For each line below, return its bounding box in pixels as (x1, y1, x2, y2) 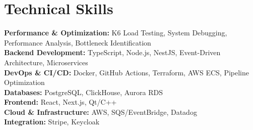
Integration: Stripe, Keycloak (4, 116, 100, 127)
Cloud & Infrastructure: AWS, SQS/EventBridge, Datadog (4, 106, 197, 117)
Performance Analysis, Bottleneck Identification (4, 37, 151, 48)
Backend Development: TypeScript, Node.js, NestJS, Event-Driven (4, 47, 221, 58)
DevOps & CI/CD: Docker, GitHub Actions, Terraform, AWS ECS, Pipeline (4, 67, 249, 77)
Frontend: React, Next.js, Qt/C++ (4, 97, 117, 107)
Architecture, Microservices (4, 57, 88, 67)
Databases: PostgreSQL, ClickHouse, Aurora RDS (4, 86, 163, 97)
